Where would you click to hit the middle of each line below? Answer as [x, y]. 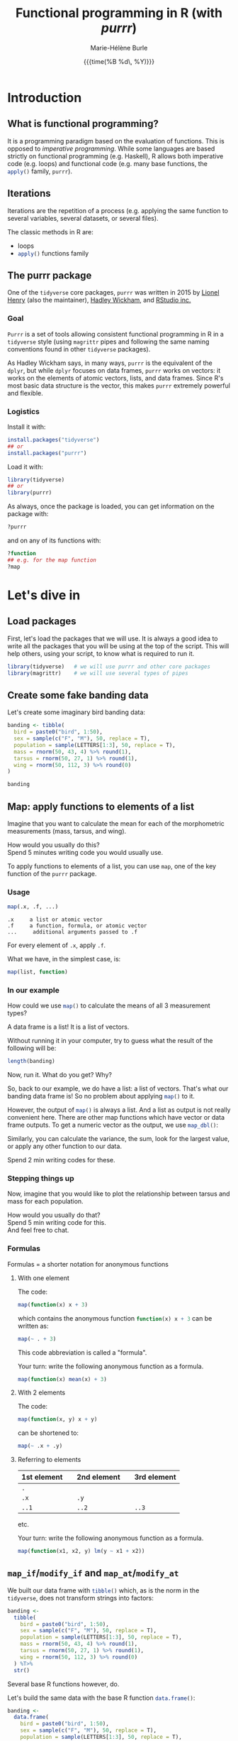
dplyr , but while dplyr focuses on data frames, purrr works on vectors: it [114, 370]
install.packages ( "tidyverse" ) [53, 440]
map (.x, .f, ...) [33, 907]
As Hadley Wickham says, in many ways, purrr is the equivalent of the [110, 363]
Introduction [45, 98]
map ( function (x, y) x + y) [57, 1419]
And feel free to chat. [38, 1230]
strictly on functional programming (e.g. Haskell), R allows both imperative [115, 156]
